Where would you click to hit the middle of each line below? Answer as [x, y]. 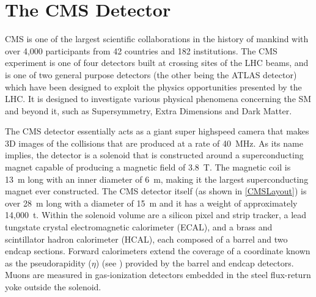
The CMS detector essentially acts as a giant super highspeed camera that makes [157, 131]
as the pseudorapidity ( [48, 262]
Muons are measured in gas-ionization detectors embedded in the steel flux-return [158, 275]
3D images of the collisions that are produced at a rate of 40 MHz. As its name [154, 143]
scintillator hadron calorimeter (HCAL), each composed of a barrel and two [146, 239]
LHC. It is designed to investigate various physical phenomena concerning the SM [158, 99]
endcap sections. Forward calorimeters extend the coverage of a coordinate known [158, 251]
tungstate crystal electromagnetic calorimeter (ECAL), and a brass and [139, 227]
